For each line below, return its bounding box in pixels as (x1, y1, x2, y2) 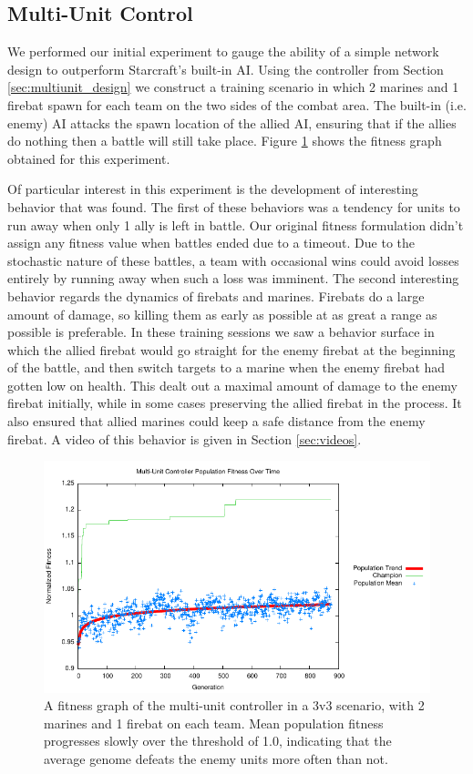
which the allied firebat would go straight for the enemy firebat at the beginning (7, 340, 456, 359)
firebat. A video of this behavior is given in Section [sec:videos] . (7, 429, 362, 448)
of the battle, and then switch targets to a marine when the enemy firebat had (7, 358, 446, 377)
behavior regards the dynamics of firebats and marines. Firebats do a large (7, 286, 425, 305)
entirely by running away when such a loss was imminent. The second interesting (7, 269, 459, 288)
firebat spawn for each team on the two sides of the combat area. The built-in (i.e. (7, 95, 467, 114)
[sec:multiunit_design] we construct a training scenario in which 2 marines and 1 (7, 77, 459, 97)
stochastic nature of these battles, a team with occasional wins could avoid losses (7, 250, 459, 270)
